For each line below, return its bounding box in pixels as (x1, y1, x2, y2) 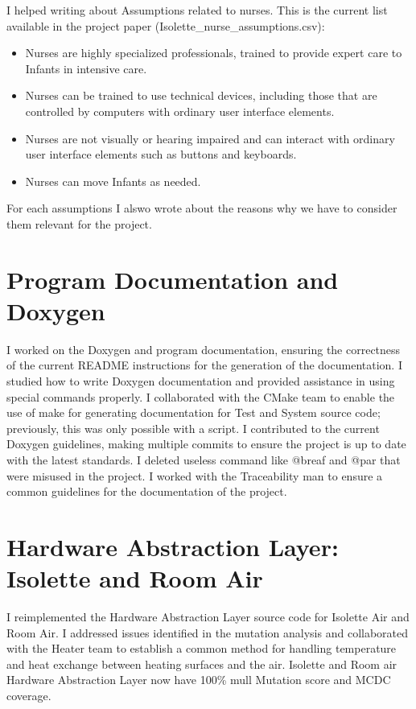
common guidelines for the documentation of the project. (6, 483, 287, 500)
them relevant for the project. (6, 215, 152, 232)
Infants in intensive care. (25, 60, 147, 76)
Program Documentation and (6, 262, 339, 295)
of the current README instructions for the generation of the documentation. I (6, 357, 402, 373)
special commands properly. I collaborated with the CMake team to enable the (6, 388, 395, 405)
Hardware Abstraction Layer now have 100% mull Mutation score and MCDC (6, 671, 391, 688)
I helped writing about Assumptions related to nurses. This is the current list (6, 2, 388, 18)
